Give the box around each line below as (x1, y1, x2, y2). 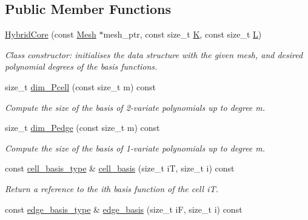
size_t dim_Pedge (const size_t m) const (5, 121, 160, 134)
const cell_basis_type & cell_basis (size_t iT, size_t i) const (5, 162, 235, 175)
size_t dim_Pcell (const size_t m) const (5, 80, 156, 93)
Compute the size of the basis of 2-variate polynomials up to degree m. (5, 101, 266, 113)
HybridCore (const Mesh (5, 28, 96, 41)
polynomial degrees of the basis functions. (5, 60, 158, 73)
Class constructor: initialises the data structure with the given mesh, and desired (5, 48, 303, 61)
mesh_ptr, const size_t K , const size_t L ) (103, 28, 262, 41)
